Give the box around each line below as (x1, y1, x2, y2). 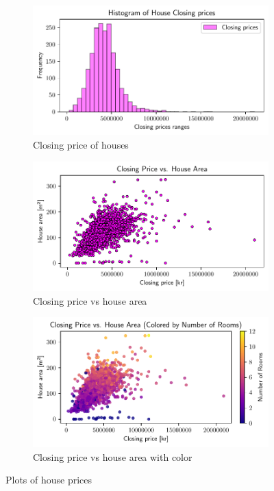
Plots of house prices (5, 473, 92, 487)
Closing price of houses (33, 138, 129, 152)
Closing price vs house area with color (33, 449, 192, 464)
